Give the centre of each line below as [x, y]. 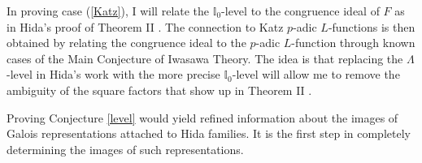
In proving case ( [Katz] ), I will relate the [108, 11]
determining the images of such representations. [125, 149]
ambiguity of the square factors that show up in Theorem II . [159, 90]
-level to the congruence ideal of [300, 11]
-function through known [353, 43]
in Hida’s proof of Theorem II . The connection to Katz [145, 26]
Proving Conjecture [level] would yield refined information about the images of [202, 117]
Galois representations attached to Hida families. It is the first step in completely [209, 133]
